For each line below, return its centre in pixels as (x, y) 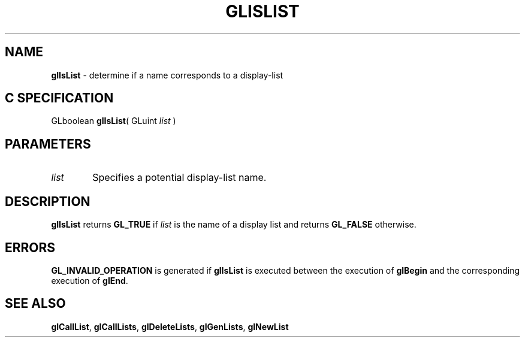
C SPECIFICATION (59, 98)
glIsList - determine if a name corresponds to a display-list (167, 75)
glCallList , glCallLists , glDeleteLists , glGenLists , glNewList (170, 326)
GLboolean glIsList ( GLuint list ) (114, 121)
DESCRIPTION (48, 201)
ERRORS (30, 247)
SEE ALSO (35, 304)
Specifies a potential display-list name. (179, 178)
